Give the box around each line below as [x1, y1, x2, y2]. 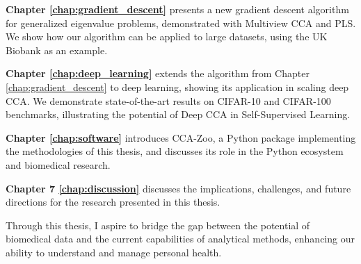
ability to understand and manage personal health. [6, 245, 222, 259]
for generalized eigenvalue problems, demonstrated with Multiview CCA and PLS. [6, 15, 356, 30]
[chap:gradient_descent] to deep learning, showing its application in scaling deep [6, 79, 349, 94]
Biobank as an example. [6, 42, 108, 57]
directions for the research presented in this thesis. [6, 195, 220, 209]
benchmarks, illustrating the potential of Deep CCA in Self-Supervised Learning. [6, 107, 351, 122]
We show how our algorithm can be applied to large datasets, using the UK [6, 29, 328, 44]
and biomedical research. [6, 157, 111, 172]
